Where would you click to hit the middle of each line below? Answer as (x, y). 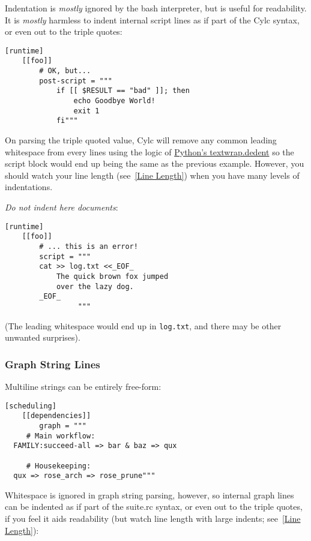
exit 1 (86, 111)
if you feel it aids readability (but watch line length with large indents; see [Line (153, 518)
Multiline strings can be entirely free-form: (83, 386)
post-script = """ (76, 81)
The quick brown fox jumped (112, 276)
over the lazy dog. (95, 286)
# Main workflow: (61, 436)
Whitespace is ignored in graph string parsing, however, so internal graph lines (149, 495)
